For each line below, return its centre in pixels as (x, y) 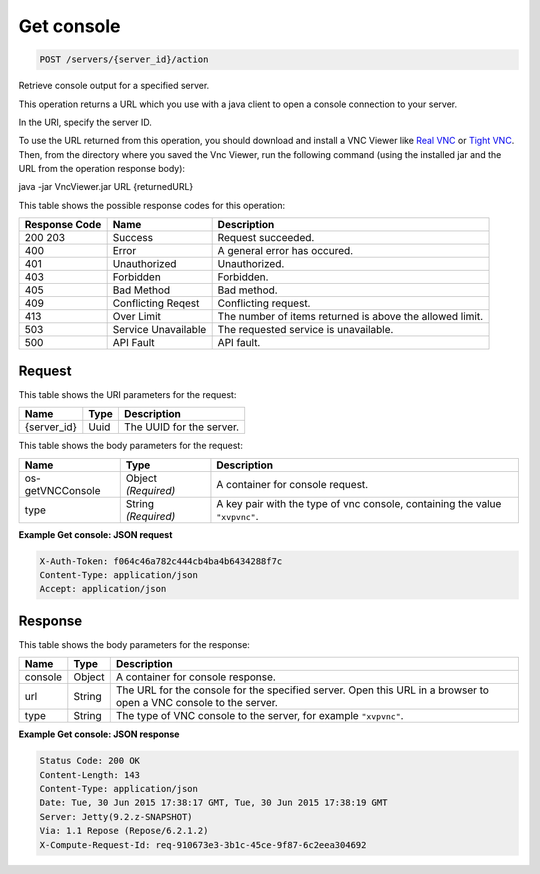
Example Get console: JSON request (95, 534)
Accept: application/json (103, 589)
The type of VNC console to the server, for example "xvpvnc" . (259, 716)
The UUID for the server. (181, 427)
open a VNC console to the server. (197, 703)
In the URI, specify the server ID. (85, 122)
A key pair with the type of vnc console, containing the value (359, 503)
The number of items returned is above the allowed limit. (350, 317)
